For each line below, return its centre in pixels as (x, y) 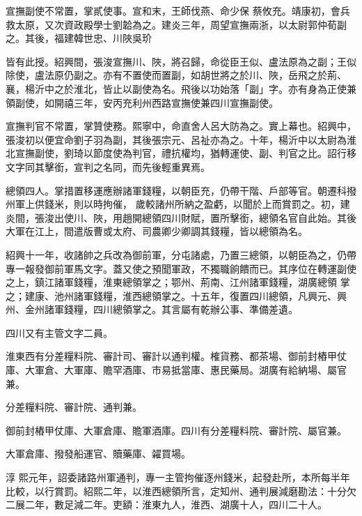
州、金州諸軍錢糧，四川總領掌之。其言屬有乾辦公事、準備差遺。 (152, 309)
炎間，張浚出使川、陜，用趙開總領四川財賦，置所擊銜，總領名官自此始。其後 (181, 217)
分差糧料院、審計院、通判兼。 (74, 407)
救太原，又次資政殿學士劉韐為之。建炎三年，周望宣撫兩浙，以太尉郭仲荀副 (176, 24)
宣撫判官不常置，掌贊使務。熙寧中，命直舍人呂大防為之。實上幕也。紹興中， (181, 126)
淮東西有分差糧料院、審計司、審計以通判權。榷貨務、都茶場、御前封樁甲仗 (176, 356)
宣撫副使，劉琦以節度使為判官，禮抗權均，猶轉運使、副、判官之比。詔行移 (186, 153)
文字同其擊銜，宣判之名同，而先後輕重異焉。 (108, 166)
